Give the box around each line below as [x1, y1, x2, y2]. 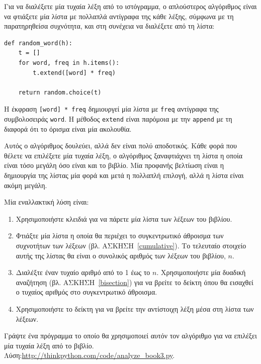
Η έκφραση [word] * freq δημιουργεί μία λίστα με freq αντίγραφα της [4, 104, 219, 114]
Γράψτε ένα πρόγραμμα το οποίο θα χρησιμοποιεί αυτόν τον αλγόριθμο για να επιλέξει [4, 330, 257, 341]
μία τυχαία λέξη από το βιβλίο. [4, 340, 94, 350]
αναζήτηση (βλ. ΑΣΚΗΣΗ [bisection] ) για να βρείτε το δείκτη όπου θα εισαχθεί [16, 277, 253, 287]
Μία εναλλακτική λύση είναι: [4, 197, 89, 207]
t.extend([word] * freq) [33, 69, 116, 76]
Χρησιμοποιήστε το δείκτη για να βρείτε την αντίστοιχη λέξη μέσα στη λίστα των [16, 303, 254, 314]
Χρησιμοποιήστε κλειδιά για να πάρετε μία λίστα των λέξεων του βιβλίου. [16, 213, 232, 224]
